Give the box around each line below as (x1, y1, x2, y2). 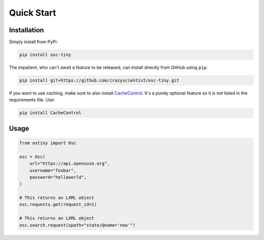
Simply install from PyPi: (9, 39, 58, 45)
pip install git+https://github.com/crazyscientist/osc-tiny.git (19, 78, 179, 83)
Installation (9, 26, 44, 34)
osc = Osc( (19, 154, 45, 159)
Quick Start (9, 7, 56, 18)
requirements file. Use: (9, 97, 55, 103)
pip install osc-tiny (19, 52, 71, 58)
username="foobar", (29, 168, 77, 173)
